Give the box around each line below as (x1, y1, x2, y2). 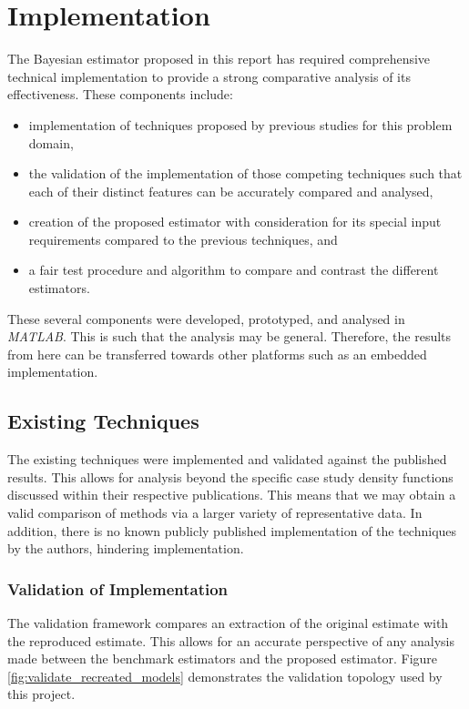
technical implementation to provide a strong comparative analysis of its (7, 66, 411, 86)
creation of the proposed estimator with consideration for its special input (28, 212, 442, 231)
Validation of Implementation (7, 577, 229, 600)
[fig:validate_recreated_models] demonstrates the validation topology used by (7, 666, 443, 685)
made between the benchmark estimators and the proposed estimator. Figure (7, 649, 438, 668)
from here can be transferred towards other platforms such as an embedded (7, 344, 427, 363)
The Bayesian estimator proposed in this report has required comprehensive (7, 49, 431, 68)
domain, (28, 133, 74, 152)
